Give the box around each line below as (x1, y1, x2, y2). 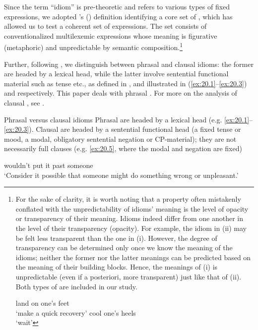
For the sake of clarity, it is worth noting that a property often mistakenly (15, 194, 241, 204)
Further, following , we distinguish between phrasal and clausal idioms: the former (4, 58, 254, 69)
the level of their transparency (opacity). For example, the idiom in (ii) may (15, 222, 247, 233)
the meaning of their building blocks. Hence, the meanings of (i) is (15, 262, 218, 272)
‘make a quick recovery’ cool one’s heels (15, 307, 136, 318)
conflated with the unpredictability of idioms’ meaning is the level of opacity (15, 203, 249, 214)
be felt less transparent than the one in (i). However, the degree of (15, 232, 217, 243)
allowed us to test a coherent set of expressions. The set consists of (4, 21, 207, 31)
